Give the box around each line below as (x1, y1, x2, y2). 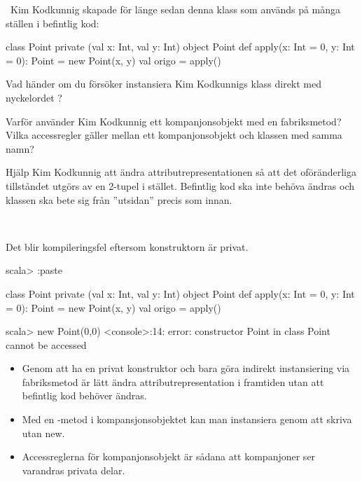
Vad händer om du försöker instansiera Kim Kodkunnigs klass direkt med (6, 76, 322, 91)
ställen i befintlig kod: (6, 15, 99, 30)
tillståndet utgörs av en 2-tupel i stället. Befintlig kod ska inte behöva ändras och (6, 178, 355, 193)
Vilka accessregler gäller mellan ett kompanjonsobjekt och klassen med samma (6, 128, 342, 142)
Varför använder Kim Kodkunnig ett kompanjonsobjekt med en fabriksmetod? (6, 113, 342, 128)
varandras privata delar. (22, 462, 125, 477)
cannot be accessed (6, 337, 87, 352)
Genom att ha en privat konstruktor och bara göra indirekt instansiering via (22, 361, 350, 376)
